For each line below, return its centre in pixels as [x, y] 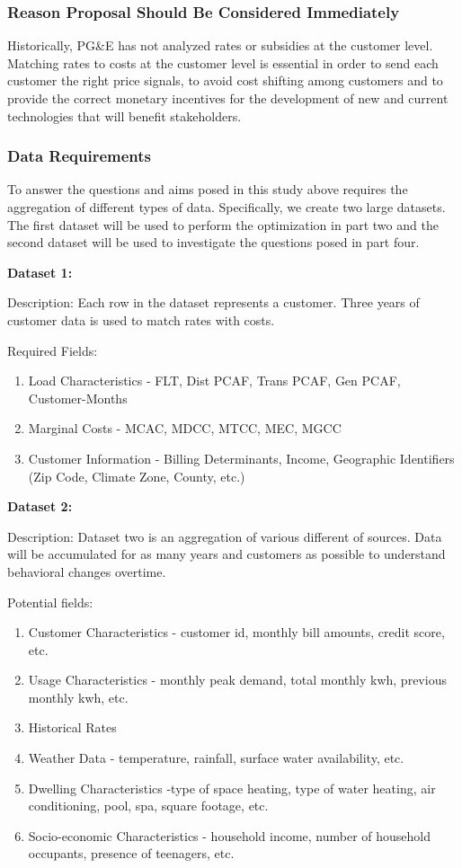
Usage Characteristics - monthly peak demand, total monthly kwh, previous [237, 680]
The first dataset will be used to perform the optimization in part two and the [223, 224]
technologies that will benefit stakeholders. [124, 115]
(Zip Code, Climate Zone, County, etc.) [137, 476]
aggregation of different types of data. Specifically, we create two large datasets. [227, 207]
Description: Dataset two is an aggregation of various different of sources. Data [225, 536]
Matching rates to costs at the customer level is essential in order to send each [223, 62]
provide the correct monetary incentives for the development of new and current [228, 98]
